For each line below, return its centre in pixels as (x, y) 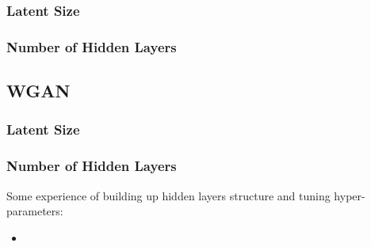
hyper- (350, 195)
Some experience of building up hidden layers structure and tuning (168, 195)
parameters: (35, 211)
